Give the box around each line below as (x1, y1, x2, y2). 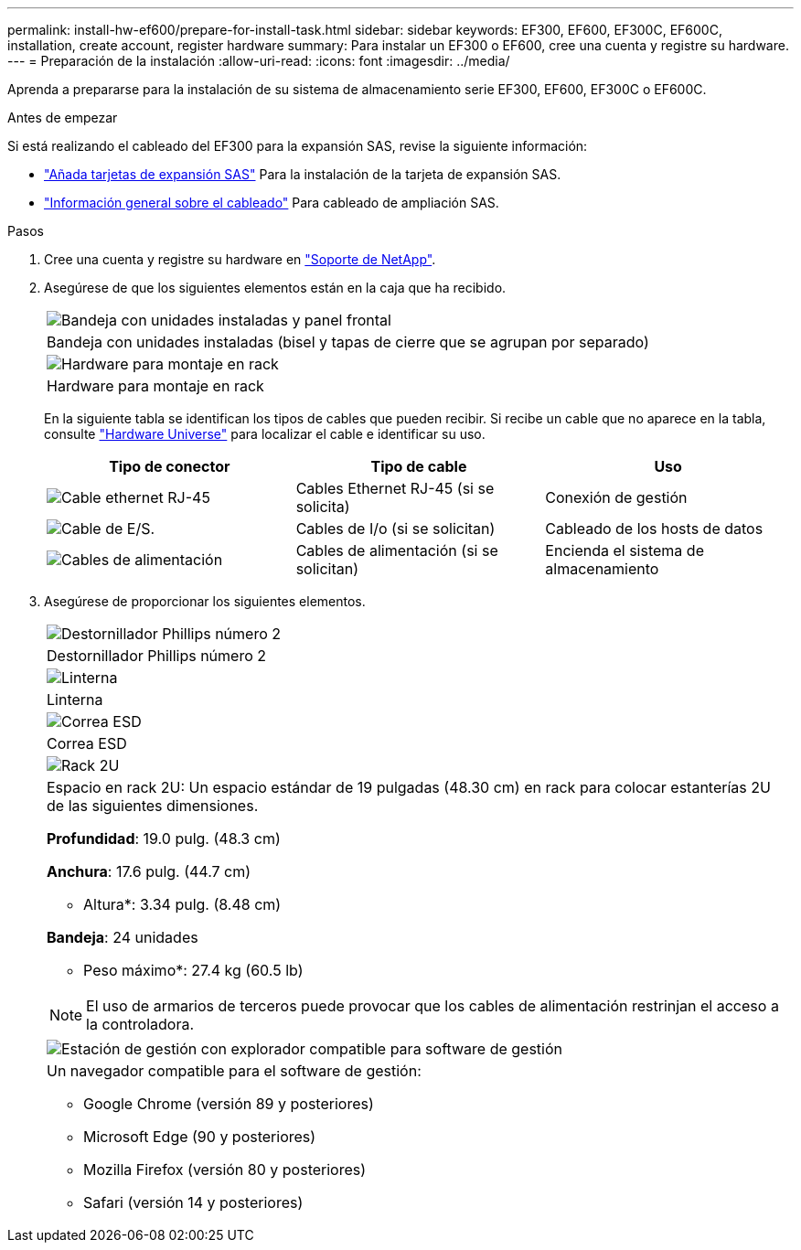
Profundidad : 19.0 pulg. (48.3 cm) (47, 829, 281, 848)
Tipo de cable (370, 457, 467, 475)
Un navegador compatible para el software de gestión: (47, 1062, 422, 1080)
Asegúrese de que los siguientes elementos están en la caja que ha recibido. (44, 280, 507, 295)
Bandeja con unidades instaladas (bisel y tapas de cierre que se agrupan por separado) (47, 333, 649, 351)
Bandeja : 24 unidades (47, 928, 198, 946)
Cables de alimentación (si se (295, 541, 498, 560)
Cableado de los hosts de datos (545, 519, 764, 538)
